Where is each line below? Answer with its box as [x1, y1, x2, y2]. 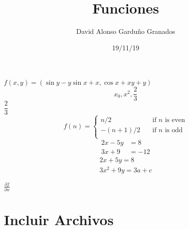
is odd [165, 126, 183, 134]
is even [165, 116, 185, 123]
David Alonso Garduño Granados [76, 26, 175, 36]
